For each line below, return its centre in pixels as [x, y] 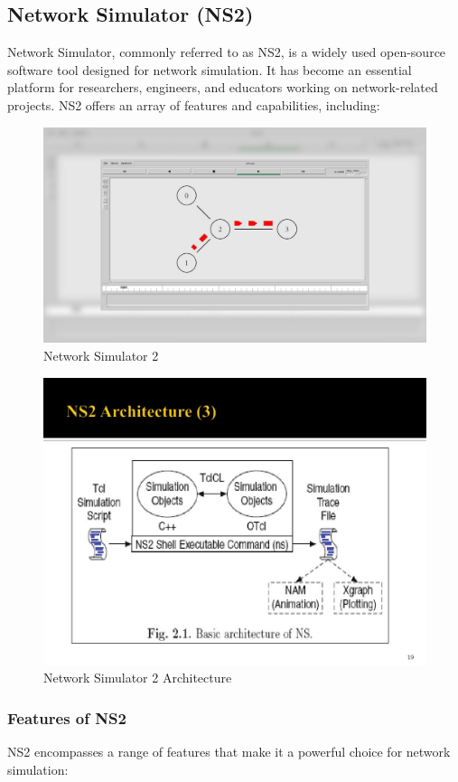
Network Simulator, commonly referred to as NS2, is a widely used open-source [227, 52]
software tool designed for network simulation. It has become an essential [210, 69]
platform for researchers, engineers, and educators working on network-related [223, 87]
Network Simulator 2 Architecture [138, 678]
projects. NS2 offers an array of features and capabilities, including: [194, 104]
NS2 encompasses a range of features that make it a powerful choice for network [229, 752]
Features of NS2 [67, 717]
